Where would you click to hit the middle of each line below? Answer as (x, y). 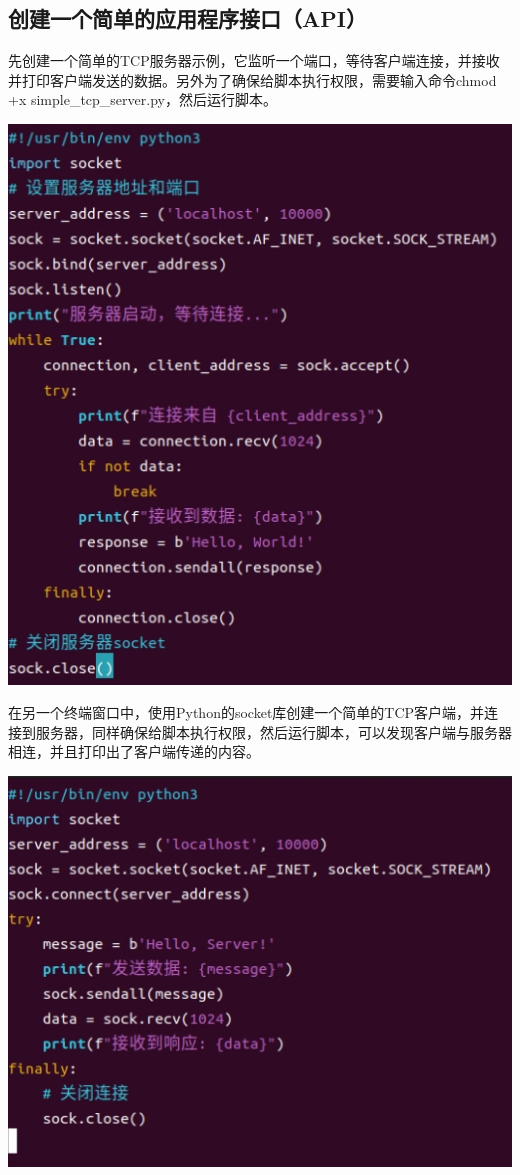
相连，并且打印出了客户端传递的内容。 (134, 751)
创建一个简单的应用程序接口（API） (187, 18)
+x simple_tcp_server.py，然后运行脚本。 (142, 99)
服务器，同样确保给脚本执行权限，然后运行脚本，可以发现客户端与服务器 (273, 731)
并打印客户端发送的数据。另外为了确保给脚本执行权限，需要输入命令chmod (252, 79)
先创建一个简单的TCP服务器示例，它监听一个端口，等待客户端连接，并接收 (254, 60)
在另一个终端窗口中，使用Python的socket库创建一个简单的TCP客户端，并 (246, 712)
